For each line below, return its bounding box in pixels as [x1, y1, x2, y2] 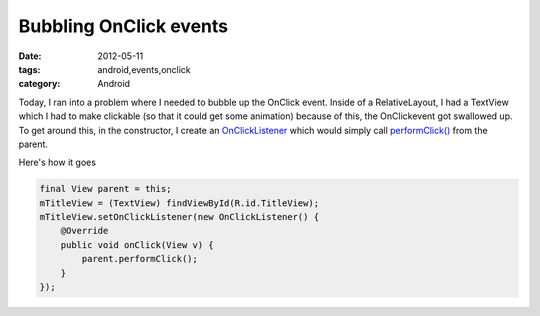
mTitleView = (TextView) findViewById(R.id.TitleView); [39, 197, 320, 209]
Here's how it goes [18, 156, 97, 169]
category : [18, 78, 61, 90]
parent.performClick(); [81, 253, 199, 265]
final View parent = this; [39, 183, 172, 195]
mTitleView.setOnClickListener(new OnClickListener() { [39, 211, 320, 223]
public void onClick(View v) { [60, 239, 214, 250]
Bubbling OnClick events [18, 15, 229, 37]
